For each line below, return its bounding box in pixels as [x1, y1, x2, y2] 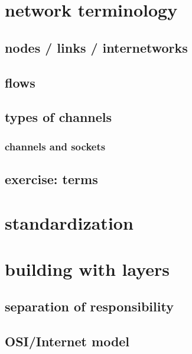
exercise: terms [5, 169, 98, 188]
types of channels [5, 108, 112, 126]
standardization [5, 210, 134, 234]
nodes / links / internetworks [5, 38, 188, 56]
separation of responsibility [5, 297, 174, 316]
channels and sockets [5, 139, 106, 153]
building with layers [5, 256, 170, 281]
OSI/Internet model [5, 332, 130, 350]
